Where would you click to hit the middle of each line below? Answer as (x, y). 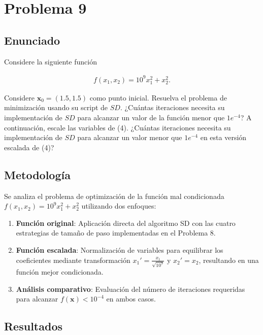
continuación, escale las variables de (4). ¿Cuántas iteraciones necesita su (118, 127)
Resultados (33, 326)
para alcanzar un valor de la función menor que (151, 118)
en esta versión (223, 137)
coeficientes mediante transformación (73, 260)
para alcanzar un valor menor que (130, 137)
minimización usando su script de (56, 107)
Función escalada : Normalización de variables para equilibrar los (120, 250)
